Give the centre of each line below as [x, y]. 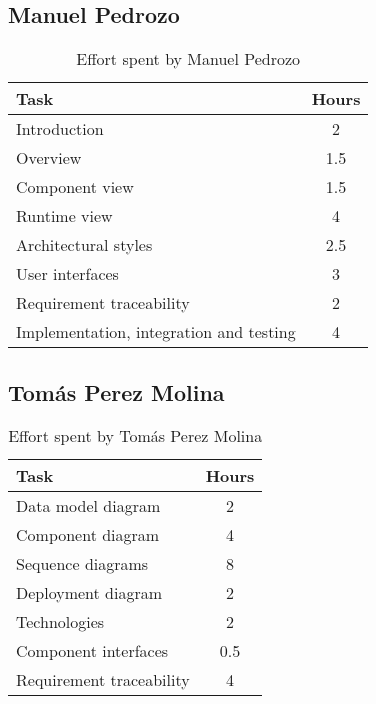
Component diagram [88, 535]
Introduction [60, 129]
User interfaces [67, 274]
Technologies [60, 622]
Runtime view [64, 216]
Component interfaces [92, 651]
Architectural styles [84, 245]
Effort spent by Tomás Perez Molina [135, 436]
